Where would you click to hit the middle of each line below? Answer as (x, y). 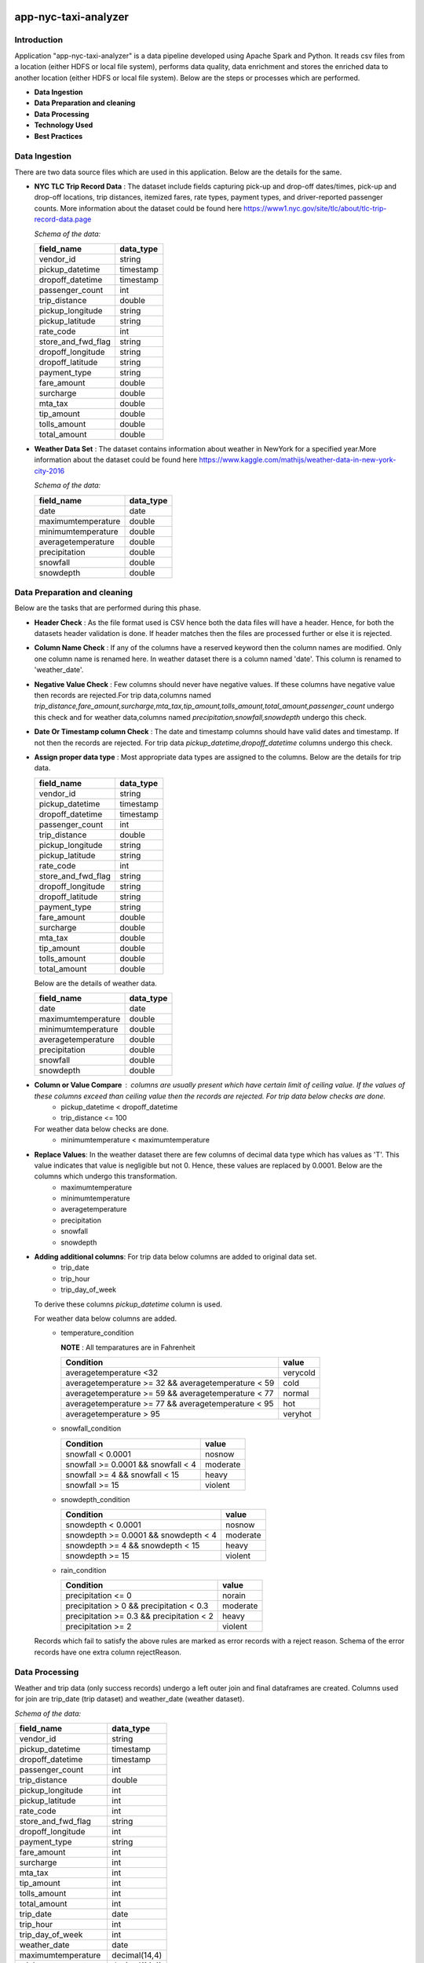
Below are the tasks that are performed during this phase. (108, 608)
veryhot (297, 1414)
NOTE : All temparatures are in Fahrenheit (128, 1347)
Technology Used (64, 125)
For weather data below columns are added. (106, 1318)
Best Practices (58, 136)
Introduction (38, 40)
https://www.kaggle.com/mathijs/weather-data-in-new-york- (298, 460)
